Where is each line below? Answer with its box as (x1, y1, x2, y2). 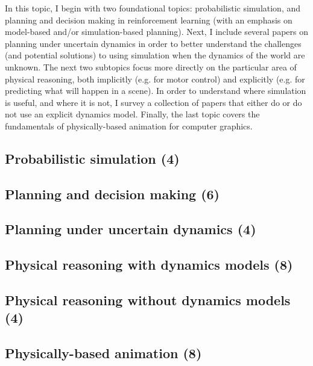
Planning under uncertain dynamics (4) (5, 220, 256, 238)
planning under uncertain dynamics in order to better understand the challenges (5, 37, 302, 49)
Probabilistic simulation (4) (5, 149, 180, 167)
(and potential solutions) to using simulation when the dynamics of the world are (5, 49, 305, 61)
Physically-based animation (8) (5, 344, 202, 362)
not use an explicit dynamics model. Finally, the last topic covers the (5, 108, 260, 120)
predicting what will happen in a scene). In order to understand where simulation (5, 84, 306, 97)
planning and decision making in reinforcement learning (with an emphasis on (5, 13, 292, 26)
